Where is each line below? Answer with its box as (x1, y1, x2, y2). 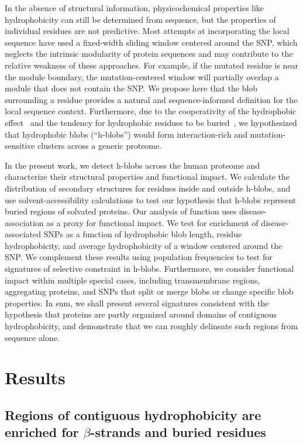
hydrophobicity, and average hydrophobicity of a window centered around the (5, 239, 283, 251)
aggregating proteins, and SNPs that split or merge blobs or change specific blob (5, 285, 294, 298)
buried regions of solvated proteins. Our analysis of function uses (5, 205, 237, 217)
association (5, 216, 44, 228)
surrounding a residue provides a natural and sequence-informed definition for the (5, 93, 298, 105)
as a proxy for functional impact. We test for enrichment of (46, 216, 259, 228)
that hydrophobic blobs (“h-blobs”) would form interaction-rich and (5, 128, 247, 140)
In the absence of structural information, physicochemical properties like (5, 2, 264, 13)
